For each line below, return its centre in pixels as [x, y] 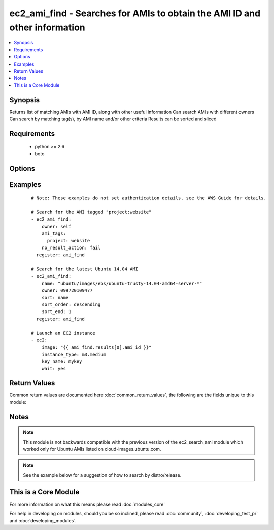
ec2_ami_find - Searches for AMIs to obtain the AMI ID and [135, 13]
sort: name [55, 298]
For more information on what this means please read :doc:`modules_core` [87, 504]
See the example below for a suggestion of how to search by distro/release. [102, 475]
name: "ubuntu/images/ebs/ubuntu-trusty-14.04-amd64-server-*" [122, 283]
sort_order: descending [71, 305]
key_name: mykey [62, 362]
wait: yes [54, 369]
